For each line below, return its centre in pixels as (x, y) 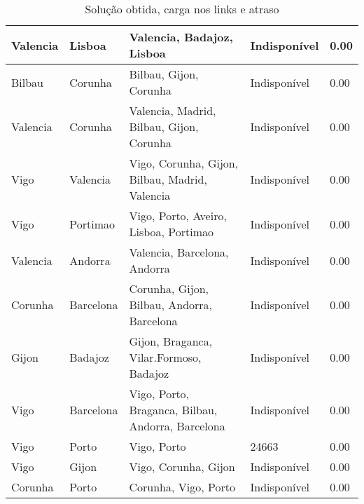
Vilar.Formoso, (165, 357)
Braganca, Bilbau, (173, 410)
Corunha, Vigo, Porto (182, 487)
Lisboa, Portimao (171, 232)
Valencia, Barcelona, (179, 252)
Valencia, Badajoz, (181, 37)
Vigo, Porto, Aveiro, (178, 216)
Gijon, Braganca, (171, 341)
